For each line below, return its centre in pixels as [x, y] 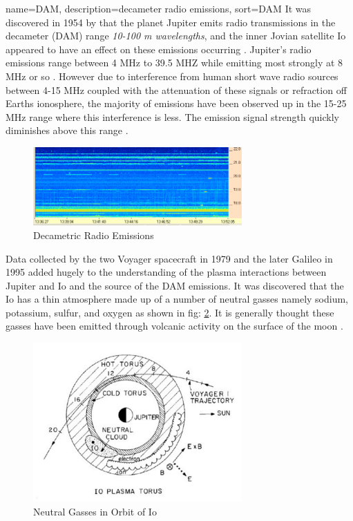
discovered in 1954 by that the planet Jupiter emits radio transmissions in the [171, 22]
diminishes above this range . [67, 130]
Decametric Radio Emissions [94, 235]
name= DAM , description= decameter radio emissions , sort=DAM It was [159, 8]
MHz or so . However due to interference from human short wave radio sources [172, 76]
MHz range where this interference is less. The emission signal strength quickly [172, 116]
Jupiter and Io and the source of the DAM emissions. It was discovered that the [175, 285]
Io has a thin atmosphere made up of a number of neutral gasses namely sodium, [177, 299]
